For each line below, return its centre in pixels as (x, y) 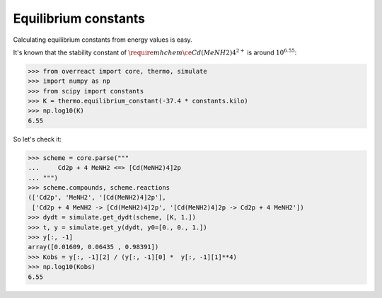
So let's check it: (37, 139)
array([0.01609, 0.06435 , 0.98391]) (93, 247)
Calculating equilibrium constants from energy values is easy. (103, 40)
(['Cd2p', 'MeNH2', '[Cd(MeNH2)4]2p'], (97, 197)
